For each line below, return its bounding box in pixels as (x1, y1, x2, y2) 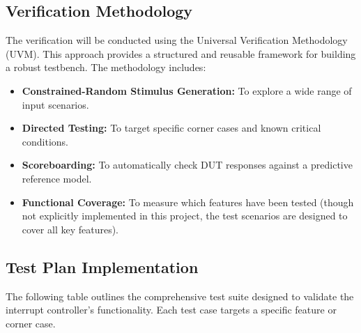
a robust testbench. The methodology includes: (6, 60, 206, 75)
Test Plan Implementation (6, 256, 199, 277)
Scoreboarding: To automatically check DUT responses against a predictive (22, 157, 353, 172)
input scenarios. (22, 97, 89, 111)
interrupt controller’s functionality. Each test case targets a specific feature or (6, 302, 337, 317)
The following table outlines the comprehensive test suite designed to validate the (6, 288, 354, 303)
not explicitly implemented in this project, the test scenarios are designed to (22, 208, 348, 223)
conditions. (22, 134, 69, 148)
